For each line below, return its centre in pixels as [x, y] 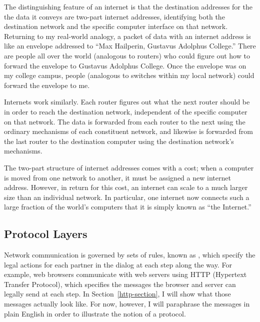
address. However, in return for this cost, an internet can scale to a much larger [126, 187]
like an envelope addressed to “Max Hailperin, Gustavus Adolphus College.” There [130, 46]
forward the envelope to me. [47, 85]
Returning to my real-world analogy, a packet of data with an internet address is [127, 36]
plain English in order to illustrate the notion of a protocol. [95, 313]
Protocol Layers [46, 234]
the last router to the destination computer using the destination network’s [119, 141]
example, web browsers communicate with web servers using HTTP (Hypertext [125, 274]
